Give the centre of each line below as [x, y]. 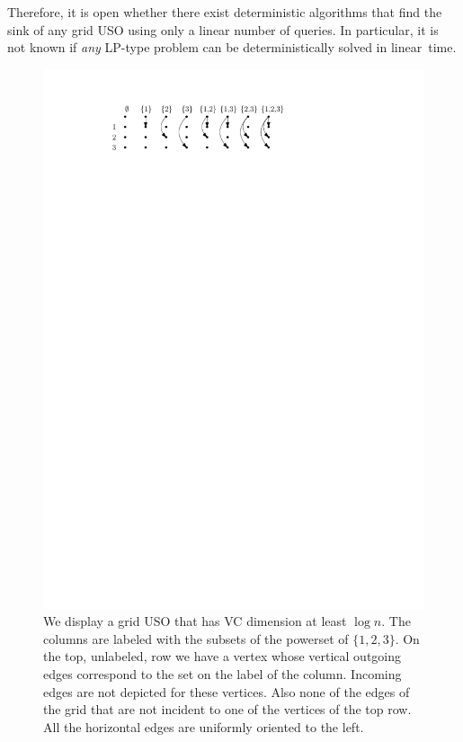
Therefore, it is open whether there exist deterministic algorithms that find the [225, 12]
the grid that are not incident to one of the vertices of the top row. [227, 709]
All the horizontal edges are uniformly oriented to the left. [204, 726]
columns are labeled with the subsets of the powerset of [196, 638]
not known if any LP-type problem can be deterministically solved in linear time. [232, 47]
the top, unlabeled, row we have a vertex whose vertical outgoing [223, 656]
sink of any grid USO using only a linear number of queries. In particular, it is [223, 29]
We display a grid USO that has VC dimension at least [195, 621]
